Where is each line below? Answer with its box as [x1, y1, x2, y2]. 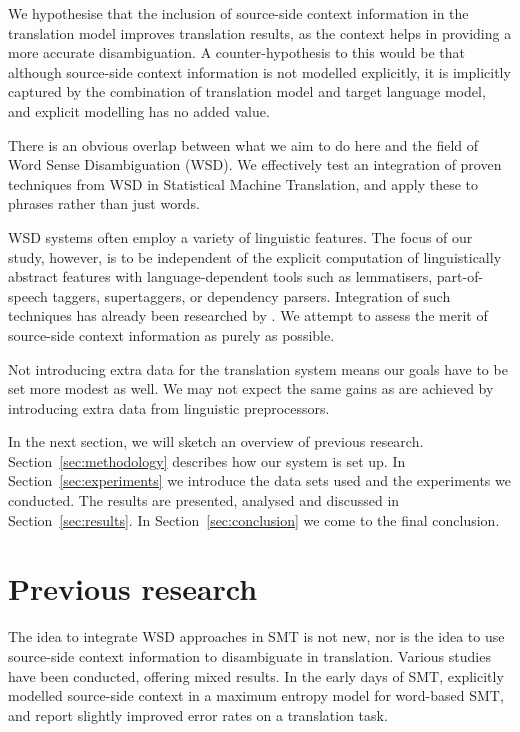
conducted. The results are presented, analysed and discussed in [8, 490, 400, 511]
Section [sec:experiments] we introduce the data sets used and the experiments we [8, 470, 511, 491]
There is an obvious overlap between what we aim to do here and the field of [8, 134, 479, 155]
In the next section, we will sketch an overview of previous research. [8, 431, 424, 452]
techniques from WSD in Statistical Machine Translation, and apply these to [8, 173, 479, 194]
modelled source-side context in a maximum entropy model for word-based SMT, [8, 685, 504, 706]
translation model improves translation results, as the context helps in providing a [8, 22, 512, 43]
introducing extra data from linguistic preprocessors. [8, 397, 330, 418]
